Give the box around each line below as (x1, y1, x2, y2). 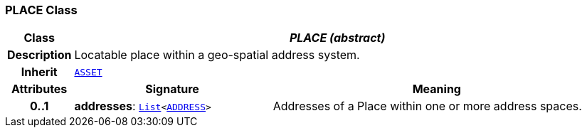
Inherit (21, 65, 58, 80)
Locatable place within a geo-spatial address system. (74, 48, 360, 63)
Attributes (11, 82, 68, 97)
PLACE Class (5, 3, 78, 17)
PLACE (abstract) (289, 31, 386, 46)
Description (7, 48, 72, 63)
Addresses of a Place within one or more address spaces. (273, 99, 582, 114)
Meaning (412, 82, 461, 97)
